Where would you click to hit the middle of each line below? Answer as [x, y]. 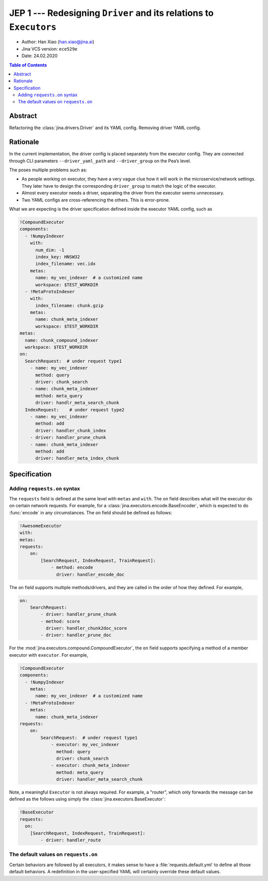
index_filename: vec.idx [66, 264]
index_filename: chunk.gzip [69, 305]
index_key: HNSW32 [58, 257]
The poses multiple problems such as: [48, 170]
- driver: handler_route [71, 840]
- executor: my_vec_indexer [85, 745]
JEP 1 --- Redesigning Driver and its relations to [111, 13]
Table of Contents [28, 65]
